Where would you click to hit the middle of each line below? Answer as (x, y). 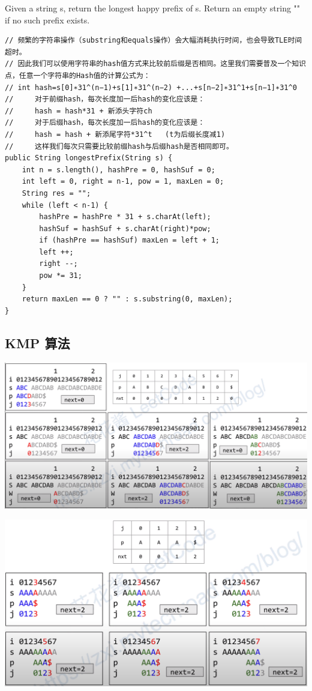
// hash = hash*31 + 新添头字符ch (79, 111)
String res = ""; (56, 193)
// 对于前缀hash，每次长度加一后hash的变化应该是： (105, 99)
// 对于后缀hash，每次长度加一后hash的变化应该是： (105, 123)
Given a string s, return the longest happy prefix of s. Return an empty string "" (153, 8)
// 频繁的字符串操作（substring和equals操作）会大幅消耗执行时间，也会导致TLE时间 (154, 41)
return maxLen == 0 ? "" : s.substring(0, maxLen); (127, 299)
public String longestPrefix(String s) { (89, 158)
